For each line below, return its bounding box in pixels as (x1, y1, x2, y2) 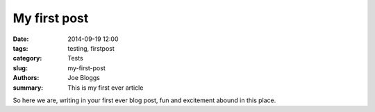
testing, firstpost (67, 44, 115, 52)
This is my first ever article (67, 83, 144, 92)
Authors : (12, 74, 40, 82)
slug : (12, 63, 28, 72)
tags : (12, 44, 28, 52)
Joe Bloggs (67, 74, 100, 82)
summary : (12, 83, 44, 92)
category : (12, 54, 42, 63)
